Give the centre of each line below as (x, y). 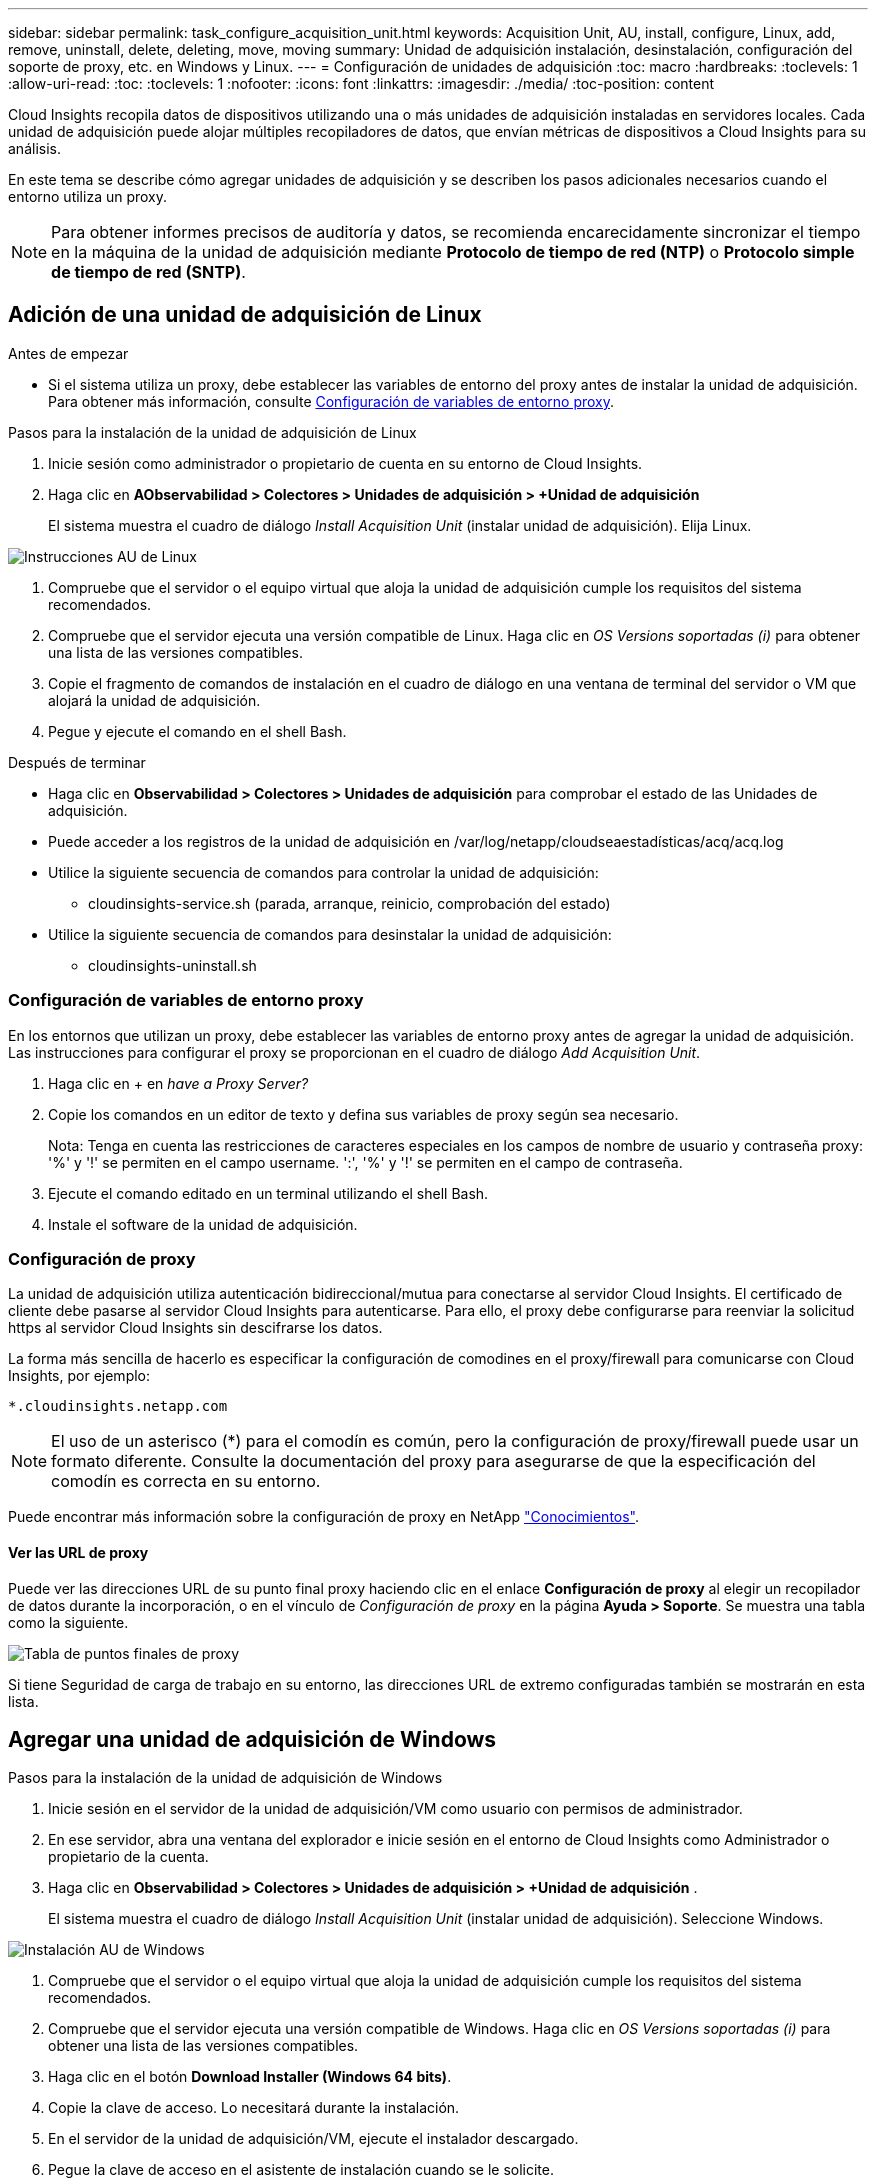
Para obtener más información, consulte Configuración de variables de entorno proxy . (331, 401)
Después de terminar (77, 762)
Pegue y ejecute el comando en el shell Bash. (197, 731)
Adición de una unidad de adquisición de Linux (245, 315)
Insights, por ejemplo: (79, 1376)
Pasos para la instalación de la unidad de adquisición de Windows (225, 1778)
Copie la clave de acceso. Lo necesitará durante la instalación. (254, 2108)
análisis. (34, 148)
